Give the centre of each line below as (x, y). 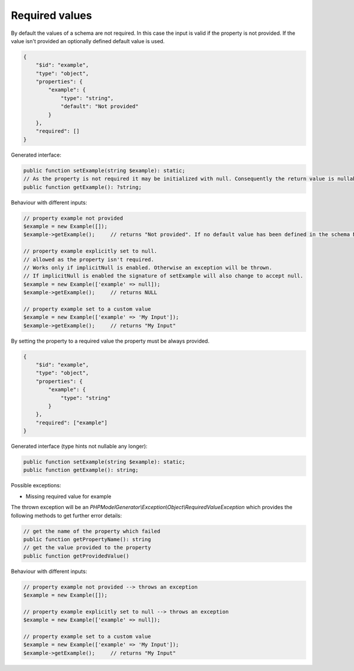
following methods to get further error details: (66, 515)
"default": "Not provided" (99, 107)
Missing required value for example (68, 496)
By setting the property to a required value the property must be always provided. (110, 341)
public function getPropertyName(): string (87, 540)
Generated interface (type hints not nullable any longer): (79, 447)
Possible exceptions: (36, 486)
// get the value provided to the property (87, 548)
